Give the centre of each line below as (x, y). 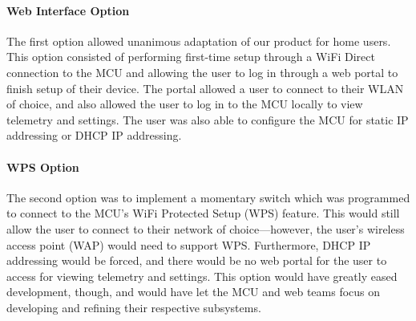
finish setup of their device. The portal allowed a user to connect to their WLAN (205, 88)
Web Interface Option (68, 10)
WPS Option (43, 167)
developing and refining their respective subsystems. (134, 307)
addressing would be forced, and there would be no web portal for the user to (197, 260)
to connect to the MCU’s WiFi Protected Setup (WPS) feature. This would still (203, 213)
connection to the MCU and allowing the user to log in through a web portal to (202, 72)
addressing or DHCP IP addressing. (94, 135)
